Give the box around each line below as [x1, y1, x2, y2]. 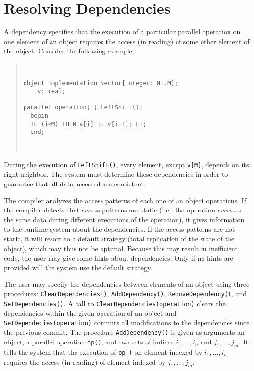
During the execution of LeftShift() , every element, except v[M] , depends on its [4, 159, 249, 169]
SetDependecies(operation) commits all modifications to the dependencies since [4, 317, 250, 327]
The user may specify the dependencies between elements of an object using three [4, 279, 250, 289]
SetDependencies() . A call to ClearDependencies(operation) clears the [4, 298, 226, 308]
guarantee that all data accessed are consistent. [4, 178, 146, 188]
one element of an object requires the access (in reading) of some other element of [4, 36, 250, 46]
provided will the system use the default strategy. [4, 262, 152, 272]
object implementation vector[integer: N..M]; [23, 79, 178, 87]
